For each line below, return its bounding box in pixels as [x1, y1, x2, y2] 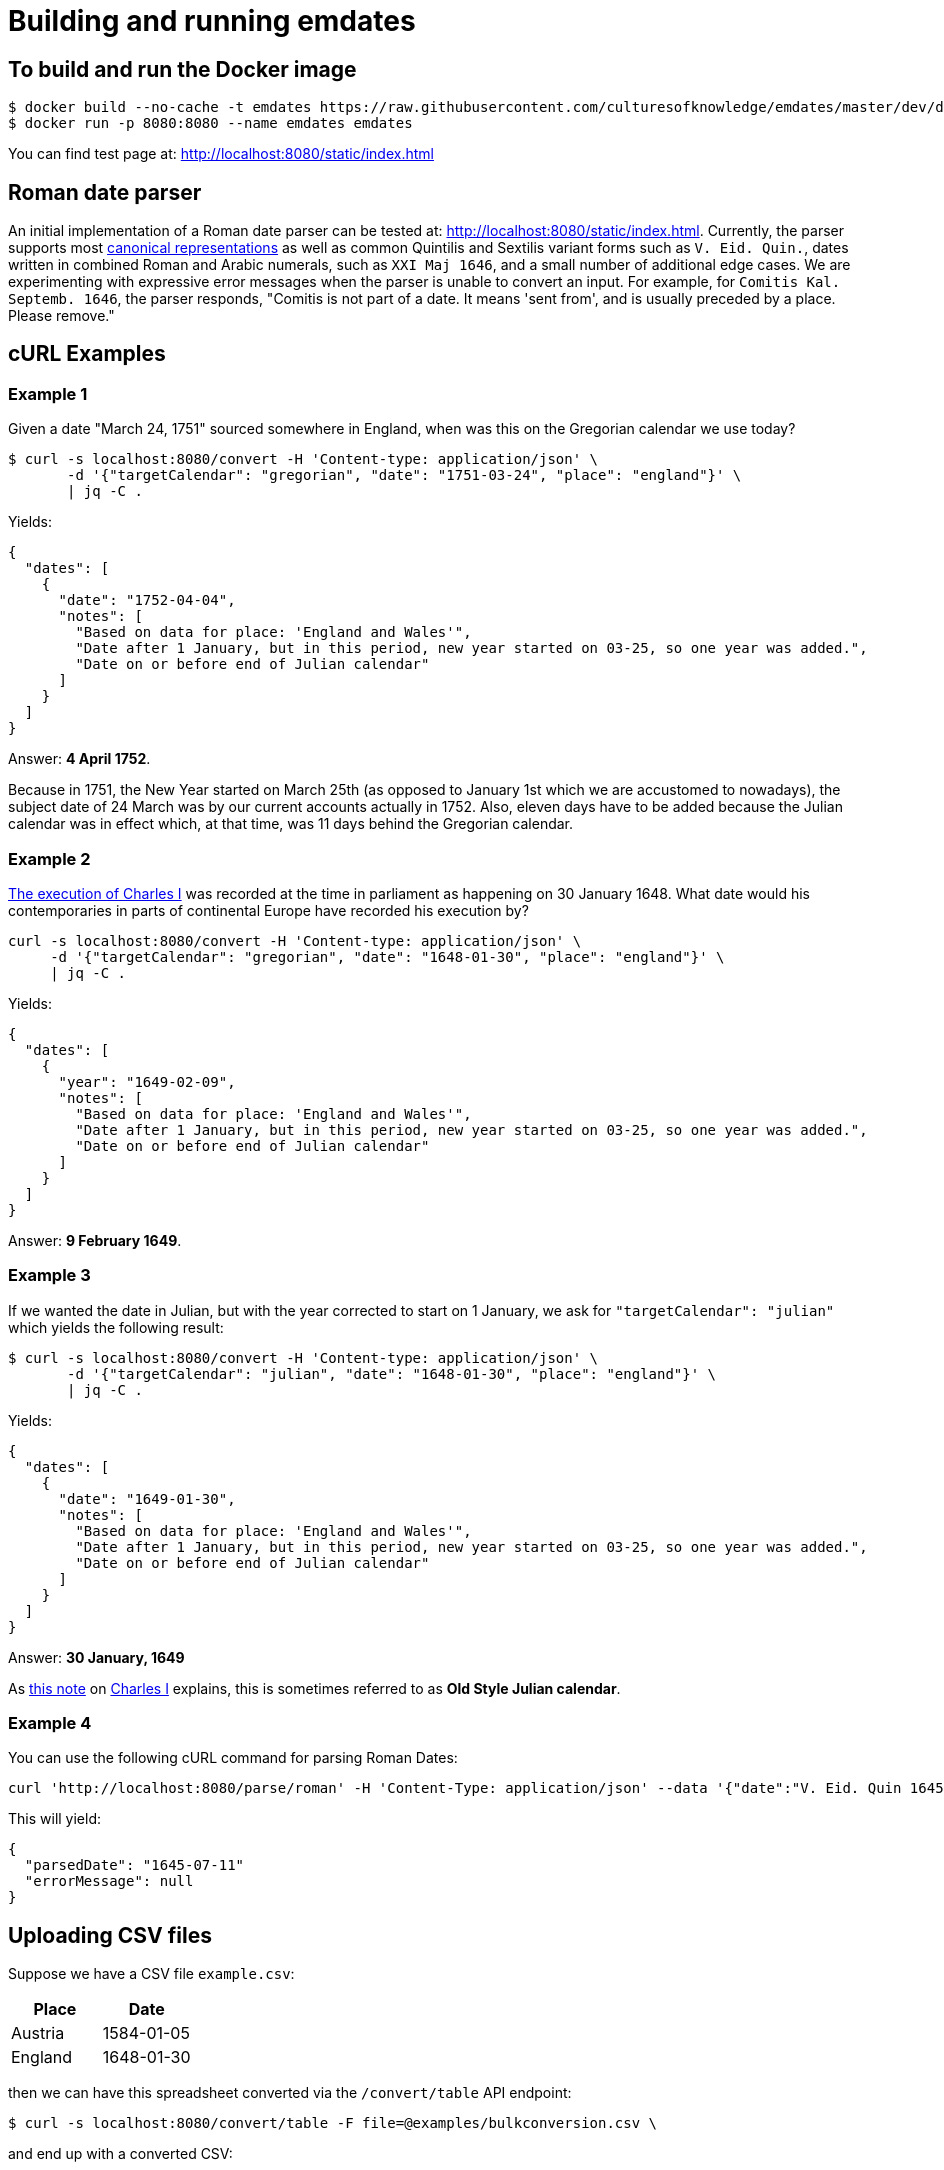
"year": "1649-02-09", [58, 1073, 236, 1090]
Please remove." [8, 307, 115, 325]
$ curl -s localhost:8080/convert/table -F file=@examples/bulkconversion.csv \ [8, 2115, 658, 2132]
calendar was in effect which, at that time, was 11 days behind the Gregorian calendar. [8, 815, 574, 833]
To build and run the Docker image [8, 56, 357, 82]
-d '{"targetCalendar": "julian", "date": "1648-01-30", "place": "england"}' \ [67, 1365, 717, 1382]
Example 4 [8, 1713, 92, 1734]
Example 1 [8, 383, 88, 404]
